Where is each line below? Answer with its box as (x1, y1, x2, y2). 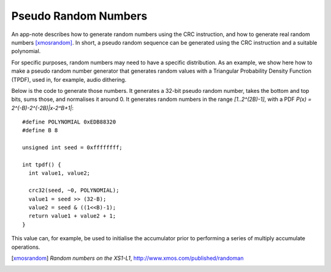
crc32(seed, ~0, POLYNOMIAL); (28, 187, 120, 194)
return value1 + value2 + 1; (28, 213, 116, 219)
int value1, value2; (28, 170, 91, 177)
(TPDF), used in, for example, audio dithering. (11, 76, 127, 83)
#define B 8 (22, 127, 58, 134)
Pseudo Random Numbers (11, 9, 148, 23)
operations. (11, 243, 40, 251)
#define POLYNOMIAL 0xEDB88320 (22, 119, 116, 125)
